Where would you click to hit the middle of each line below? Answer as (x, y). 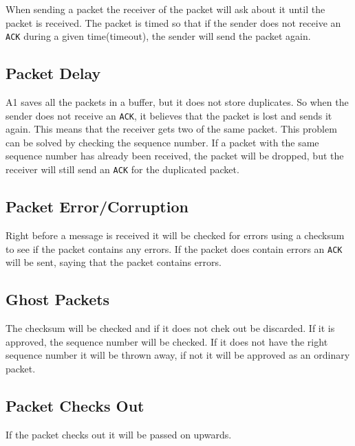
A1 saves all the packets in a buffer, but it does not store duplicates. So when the (177, 102)
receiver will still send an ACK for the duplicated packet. (122, 169)
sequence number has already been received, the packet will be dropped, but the (175, 156)
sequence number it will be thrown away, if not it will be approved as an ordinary (178, 355)
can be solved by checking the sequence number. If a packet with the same (162, 142)
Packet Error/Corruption (97, 207)
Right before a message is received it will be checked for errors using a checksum (175, 235)
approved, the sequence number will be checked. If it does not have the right (167, 341)
